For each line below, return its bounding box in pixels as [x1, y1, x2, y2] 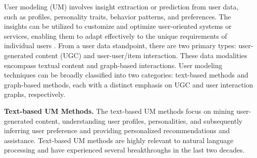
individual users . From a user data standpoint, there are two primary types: [4, 40, 236, 51]
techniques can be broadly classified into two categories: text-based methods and [4, 70, 249, 80]
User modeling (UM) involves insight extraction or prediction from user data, [4, 1, 239, 11]
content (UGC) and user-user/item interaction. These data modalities [35, 50, 247, 60]
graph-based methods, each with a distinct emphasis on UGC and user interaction [4, 79, 254, 89]
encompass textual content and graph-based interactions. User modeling [4, 60, 222, 70]
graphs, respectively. [4, 89, 65, 99]
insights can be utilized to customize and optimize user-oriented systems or [4, 21, 232, 31]
